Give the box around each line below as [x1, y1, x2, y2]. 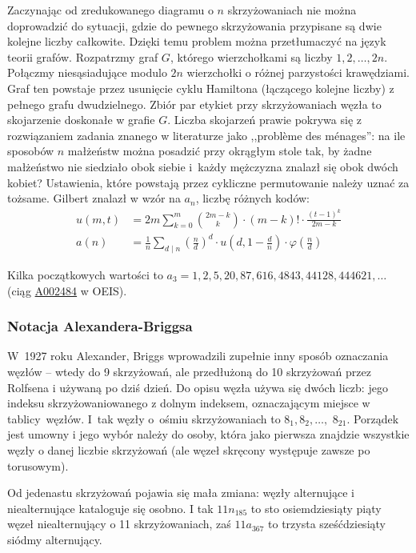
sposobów [7, 142, 54, 159]
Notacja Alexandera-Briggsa [7, 316, 193, 336]
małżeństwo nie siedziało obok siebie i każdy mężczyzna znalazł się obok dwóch [7, 158, 398, 174]
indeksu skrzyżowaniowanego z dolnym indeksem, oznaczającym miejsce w [7, 395, 370, 411]
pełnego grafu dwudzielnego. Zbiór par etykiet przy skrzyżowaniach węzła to [7, 95, 382, 112]
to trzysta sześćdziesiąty [268, 515, 386, 532]
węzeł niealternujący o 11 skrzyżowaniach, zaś [7, 515, 231, 532]
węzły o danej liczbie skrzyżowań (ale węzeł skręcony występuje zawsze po [7, 441, 370, 458]
